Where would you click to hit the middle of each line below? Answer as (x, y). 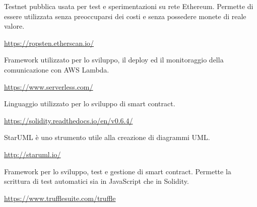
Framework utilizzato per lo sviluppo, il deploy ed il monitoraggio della (114, 60)
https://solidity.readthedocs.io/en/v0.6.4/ (69, 120)
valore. (14, 26)
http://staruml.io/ (33, 154)
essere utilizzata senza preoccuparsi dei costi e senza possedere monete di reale (125, 16)
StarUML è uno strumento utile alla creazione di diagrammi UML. (107, 137)
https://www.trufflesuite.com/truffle (60, 198)
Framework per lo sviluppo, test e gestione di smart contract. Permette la (118, 171)
